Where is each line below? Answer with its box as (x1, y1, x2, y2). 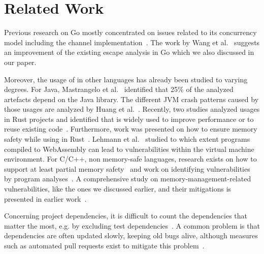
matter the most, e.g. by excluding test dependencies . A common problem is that (4, 220, 260, 231)
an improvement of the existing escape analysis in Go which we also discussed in (4, 47, 254, 57)
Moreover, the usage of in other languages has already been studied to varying (4, 74, 248, 84)
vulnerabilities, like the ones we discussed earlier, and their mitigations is (4, 183, 232, 194)
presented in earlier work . (4, 193, 87, 204)
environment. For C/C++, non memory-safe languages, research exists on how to (4, 153, 257, 164)
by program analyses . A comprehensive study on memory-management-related (4, 173, 251, 184)
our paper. (4, 56, 37, 67)
